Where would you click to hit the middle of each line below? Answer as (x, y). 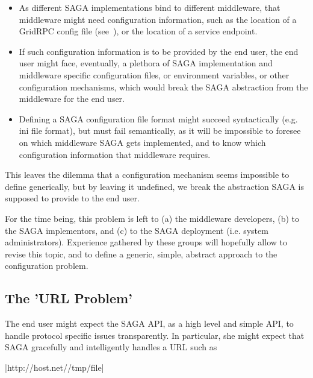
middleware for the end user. (72, 99)
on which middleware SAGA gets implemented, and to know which (142, 142)
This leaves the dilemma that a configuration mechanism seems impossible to (147, 175)
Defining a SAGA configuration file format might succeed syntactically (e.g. (158, 118)
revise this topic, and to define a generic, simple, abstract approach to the (141, 254)
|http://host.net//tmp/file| (54, 367)
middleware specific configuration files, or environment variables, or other (154, 74)
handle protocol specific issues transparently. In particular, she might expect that (155, 335)
